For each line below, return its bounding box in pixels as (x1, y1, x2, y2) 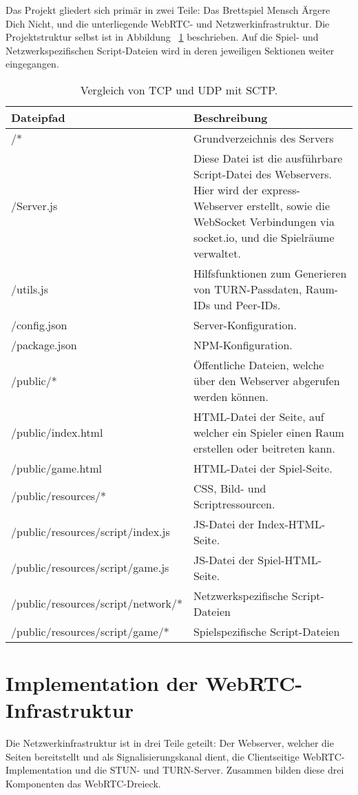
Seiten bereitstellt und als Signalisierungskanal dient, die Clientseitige (6, 749, 299, 763)
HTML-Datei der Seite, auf (193, 408, 324, 424)
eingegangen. (6, 56, 59, 71)
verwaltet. (193, 245, 241, 261)
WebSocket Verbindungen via (193, 213, 335, 229)
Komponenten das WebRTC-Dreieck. (6, 776, 161, 791)
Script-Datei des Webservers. (193, 165, 332, 182)
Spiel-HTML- (257, 551, 322, 568)
